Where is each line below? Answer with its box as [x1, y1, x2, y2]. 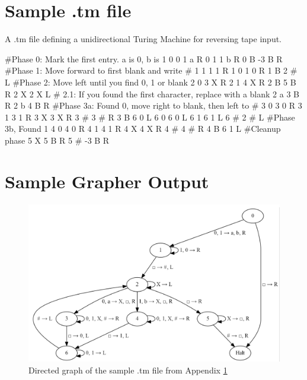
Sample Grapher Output [5, 169, 209, 193]
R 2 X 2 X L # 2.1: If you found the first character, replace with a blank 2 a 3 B [5, 87, 299, 100]
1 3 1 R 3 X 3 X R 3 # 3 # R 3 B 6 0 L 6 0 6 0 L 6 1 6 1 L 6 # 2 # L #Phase [5, 110, 295, 123]
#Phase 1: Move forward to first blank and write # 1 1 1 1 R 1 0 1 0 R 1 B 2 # [5, 64, 298, 77]
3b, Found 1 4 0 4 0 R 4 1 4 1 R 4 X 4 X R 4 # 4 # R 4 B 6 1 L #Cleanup [5, 122, 281, 135]
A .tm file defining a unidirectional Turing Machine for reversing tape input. [5, 33, 282, 45]
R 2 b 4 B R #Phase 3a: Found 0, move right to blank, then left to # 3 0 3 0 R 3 [5, 99, 302, 112]
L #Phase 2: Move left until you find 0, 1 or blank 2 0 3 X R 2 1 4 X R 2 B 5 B [5, 75, 296, 88]
